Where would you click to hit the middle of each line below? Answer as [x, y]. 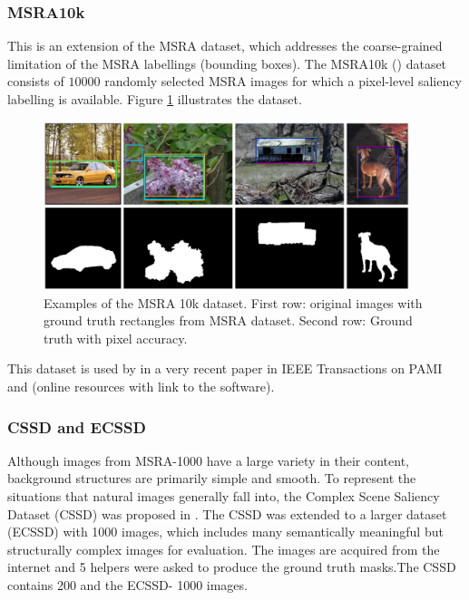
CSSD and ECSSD [77, 426]
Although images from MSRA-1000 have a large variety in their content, [208, 460]
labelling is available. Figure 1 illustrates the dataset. [155, 99]
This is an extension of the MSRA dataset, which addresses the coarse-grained [225, 46]
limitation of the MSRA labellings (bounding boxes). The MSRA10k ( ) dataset [227, 63]
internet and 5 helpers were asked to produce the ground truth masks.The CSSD [232, 567]
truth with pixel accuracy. [116, 338]
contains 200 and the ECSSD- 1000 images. [127, 584]
